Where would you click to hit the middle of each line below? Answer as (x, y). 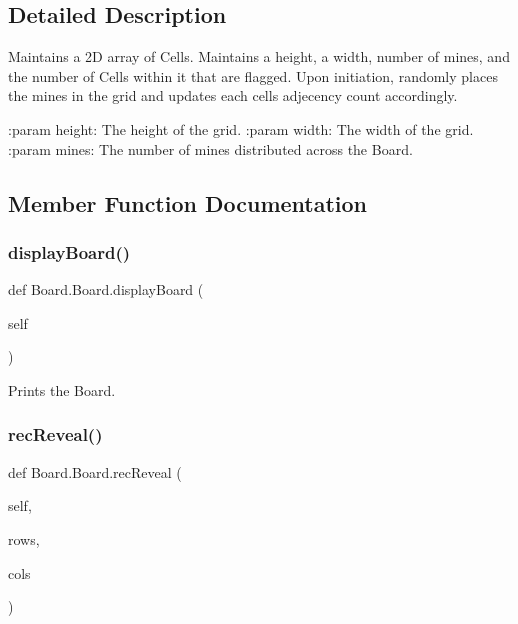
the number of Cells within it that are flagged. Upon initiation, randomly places (253, 75)
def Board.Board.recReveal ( (95, 471)
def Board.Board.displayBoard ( (106, 289)
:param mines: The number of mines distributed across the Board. (210, 148)
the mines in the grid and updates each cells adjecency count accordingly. (233, 95)
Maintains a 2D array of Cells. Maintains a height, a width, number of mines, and (259, 56)
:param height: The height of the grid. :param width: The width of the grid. (241, 128)
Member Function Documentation (188, 202)
